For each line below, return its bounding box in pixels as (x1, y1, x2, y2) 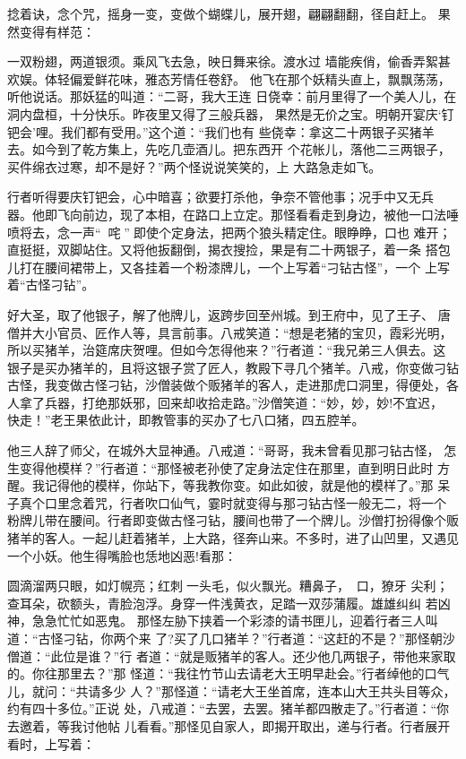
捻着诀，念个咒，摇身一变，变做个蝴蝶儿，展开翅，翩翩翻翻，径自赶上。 (7, 4, 434, 22)
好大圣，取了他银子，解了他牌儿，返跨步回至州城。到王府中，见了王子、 (7, 305, 434, 323)
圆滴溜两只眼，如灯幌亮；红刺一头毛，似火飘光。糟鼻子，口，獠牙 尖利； (7, 576, 449, 595)
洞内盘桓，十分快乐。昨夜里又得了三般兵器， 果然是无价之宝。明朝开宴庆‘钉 (7, 104, 454, 123)
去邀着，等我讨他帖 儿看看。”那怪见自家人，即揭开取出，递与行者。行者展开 (7, 716, 451, 735)
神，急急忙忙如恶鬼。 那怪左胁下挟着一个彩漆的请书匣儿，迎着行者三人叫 (7, 611, 438, 630)
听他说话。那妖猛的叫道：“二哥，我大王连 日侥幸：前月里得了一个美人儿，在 (7, 87, 457, 106)
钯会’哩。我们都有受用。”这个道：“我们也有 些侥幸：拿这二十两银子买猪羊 (7, 122, 435, 141)
